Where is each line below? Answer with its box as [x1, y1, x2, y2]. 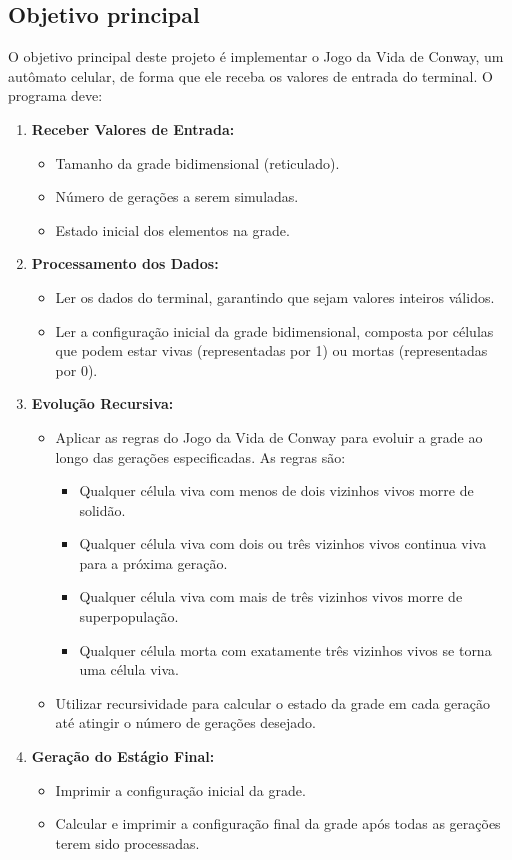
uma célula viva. [79, 659, 179, 680]
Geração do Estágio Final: [31, 746, 215, 767]
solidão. [79, 499, 126, 520]
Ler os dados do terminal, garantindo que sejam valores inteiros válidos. [55, 286, 495, 307]
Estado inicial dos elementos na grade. [55, 219, 290, 240]
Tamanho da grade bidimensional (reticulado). [55, 152, 340, 173]
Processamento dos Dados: [31, 253, 219, 274]
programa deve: [8, 85, 103, 106]
